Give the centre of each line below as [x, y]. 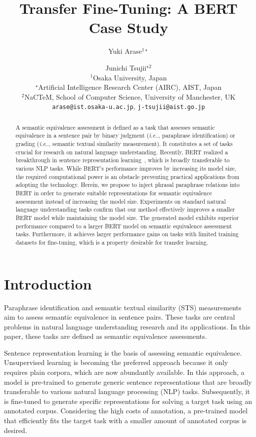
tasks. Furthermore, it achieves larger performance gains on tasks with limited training [127, 234]
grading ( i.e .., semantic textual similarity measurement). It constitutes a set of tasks [124, 144]
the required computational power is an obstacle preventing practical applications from [128, 176]
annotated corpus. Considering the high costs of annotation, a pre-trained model [126, 411]
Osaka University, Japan [130, 77]
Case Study [128, 27]
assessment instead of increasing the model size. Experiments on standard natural [121, 201]
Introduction [48, 283]
